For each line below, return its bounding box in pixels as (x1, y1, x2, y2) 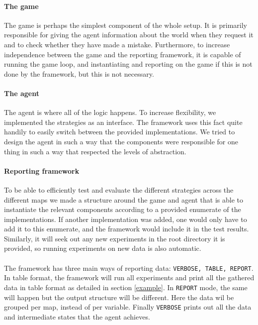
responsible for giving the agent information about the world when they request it (4, 29, 254, 40)
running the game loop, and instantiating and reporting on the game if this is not (4, 59, 253, 69)
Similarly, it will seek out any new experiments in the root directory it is (4, 233, 225, 243)
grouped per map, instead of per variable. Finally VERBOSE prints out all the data (4, 302, 252, 312)
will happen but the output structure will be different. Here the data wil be (4, 292, 234, 302)
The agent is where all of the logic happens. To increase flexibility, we (4, 107, 216, 117)
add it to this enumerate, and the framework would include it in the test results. (4, 223, 249, 234)
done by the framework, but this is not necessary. (4, 68, 154, 79)
